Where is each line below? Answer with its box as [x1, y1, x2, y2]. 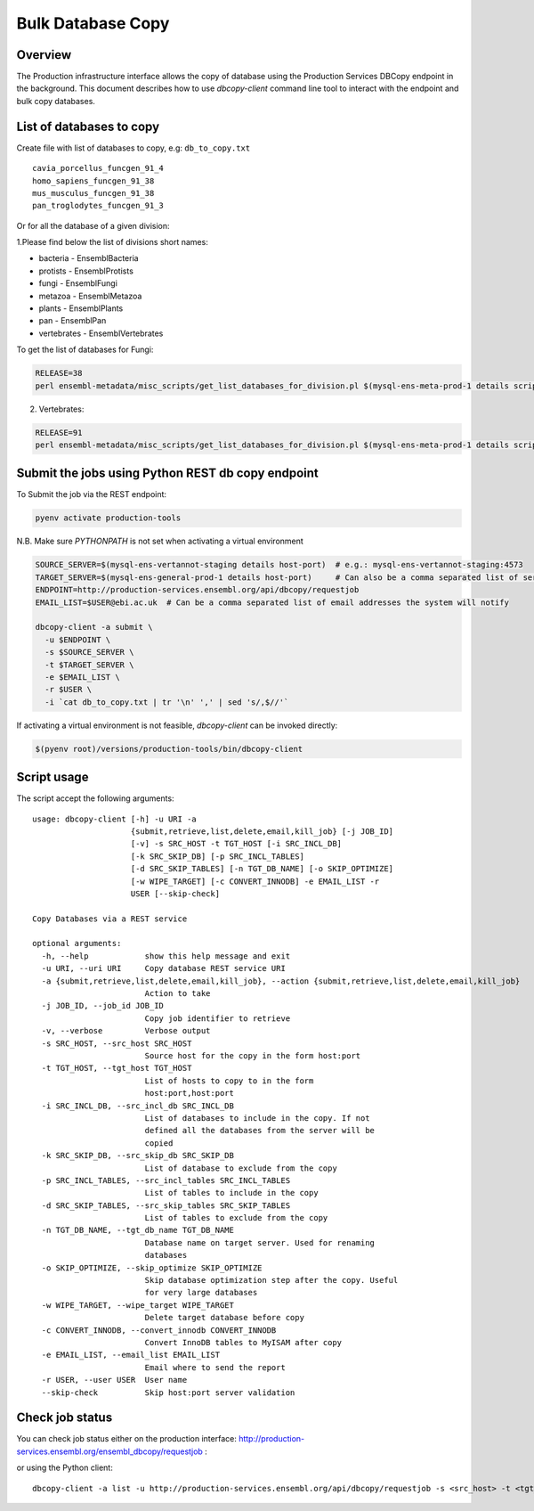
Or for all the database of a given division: [16, 220, 170, 231]
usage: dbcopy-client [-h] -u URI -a [32, 813, 198, 824]
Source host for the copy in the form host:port [144, 1050, 361, 1060]
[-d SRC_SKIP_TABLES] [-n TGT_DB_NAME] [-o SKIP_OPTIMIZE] [130, 864, 394, 874]
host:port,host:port [144, 1088, 235, 1099]
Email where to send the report [144, 1362, 287, 1372]
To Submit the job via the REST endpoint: [16, 489, 167, 500]
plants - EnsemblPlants [38, 303, 124, 314]
